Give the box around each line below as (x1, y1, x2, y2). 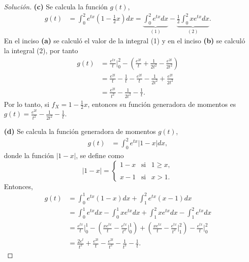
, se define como (76, 150, 124, 161)
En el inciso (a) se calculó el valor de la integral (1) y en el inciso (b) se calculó (4, 35, 245, 46)
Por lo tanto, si (4, 98, 50, 109)
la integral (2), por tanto (4, 45, 78, 55)
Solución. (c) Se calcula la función (4, 1, 108, 11)
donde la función (4, 150, 54, 161)
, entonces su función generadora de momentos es (88, 98, 236, 109)
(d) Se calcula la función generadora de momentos (4, 126, 156, 136)
